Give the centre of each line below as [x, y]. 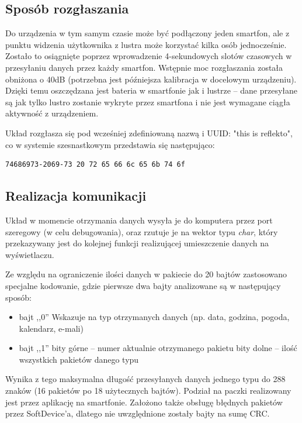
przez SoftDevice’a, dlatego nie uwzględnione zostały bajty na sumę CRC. [138, 413]
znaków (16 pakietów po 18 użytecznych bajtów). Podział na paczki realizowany [148, 391]
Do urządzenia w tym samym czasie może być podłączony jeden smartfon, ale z [147, 33]
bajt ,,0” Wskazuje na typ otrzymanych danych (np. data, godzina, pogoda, [154, 317]
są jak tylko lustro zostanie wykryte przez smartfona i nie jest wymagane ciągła [148, 102]
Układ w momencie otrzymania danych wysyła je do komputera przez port [139, 220]
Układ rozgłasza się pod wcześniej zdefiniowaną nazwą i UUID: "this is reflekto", [149, 133]
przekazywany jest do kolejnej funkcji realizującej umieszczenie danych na [137, 243]
